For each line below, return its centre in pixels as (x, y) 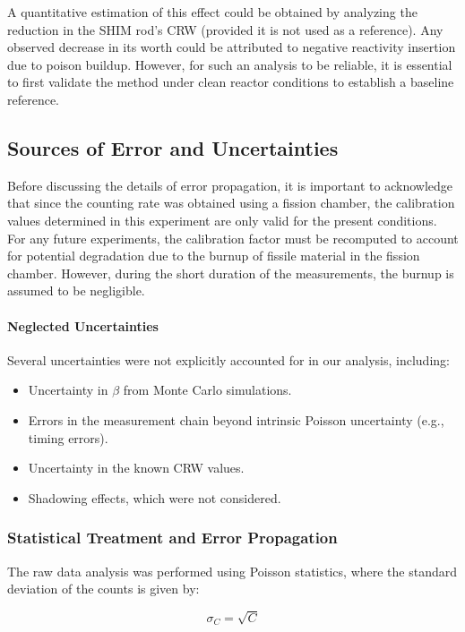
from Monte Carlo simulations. (207, 390)
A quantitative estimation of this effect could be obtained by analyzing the (212, 12)
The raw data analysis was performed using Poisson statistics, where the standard (232, 571)
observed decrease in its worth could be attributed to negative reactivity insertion (232, 47)
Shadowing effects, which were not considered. (155, 497)
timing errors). (68, 437)
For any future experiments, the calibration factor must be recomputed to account (233, 238)
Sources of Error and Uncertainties (173, 147)
